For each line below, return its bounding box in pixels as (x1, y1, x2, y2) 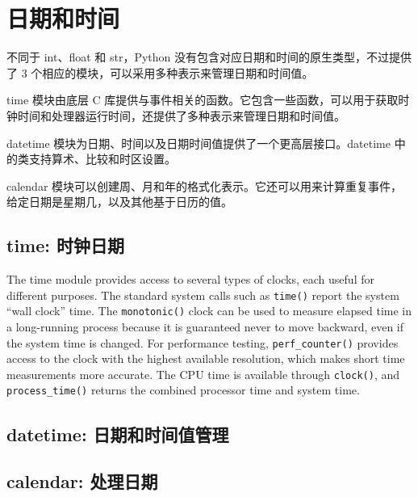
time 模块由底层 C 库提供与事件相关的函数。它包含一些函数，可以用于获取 (6, 91, 399, 108)
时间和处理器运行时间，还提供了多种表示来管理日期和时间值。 (17, 107, 345, 124)
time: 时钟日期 (6, 233, 125, 258)
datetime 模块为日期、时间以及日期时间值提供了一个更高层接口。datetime (6, 134, 391, 151)
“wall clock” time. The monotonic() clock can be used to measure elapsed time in (6, 302, 412, 319)
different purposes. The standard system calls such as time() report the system (6, 286, 399, 303)
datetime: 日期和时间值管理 (6, 421, 229, 446)
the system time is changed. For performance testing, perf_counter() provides (6, 334, 399, 351)
